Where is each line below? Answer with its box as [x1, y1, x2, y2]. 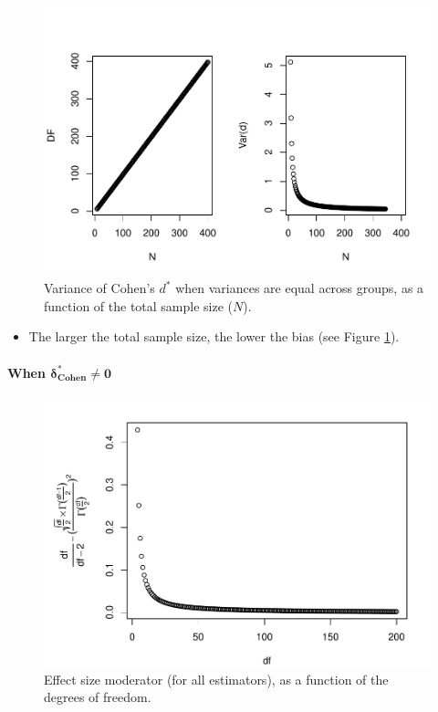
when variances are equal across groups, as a [175, 278, 424, 298]
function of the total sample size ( [44, 296, 234, 315]
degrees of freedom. [44, 687, 151, 707]
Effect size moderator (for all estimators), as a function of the [44, 669, 389, 688]
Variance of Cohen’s [44, 278, 155, 298]
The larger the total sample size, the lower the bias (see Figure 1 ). [28, 327, 400, 346]
